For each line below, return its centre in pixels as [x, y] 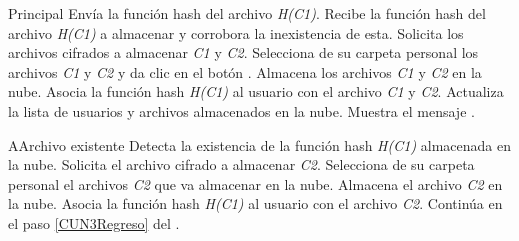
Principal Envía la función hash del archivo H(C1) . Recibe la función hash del [247, 13]
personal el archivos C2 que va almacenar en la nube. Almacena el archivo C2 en [255, 183]
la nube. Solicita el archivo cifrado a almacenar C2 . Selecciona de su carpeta [241, 164]
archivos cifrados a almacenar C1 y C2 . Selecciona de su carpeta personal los [243, 52]
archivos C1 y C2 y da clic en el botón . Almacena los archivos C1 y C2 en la [245, 71]
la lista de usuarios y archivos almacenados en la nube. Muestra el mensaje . [241, 110]
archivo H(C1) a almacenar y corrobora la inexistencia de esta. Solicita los [236, 32]
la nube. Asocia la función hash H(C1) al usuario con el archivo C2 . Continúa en [255, 203]
